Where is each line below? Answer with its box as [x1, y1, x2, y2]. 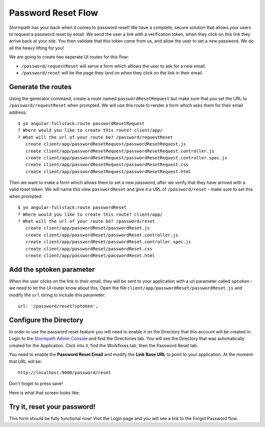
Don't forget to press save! [9, 380, 63, 387]
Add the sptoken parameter [9, 265, 95, 274]
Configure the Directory [9, 316, 83, 324]
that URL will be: [9, 358, 42, 364]
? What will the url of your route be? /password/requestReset [18, 134, 173, 140]
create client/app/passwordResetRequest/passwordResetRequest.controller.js [25, 148, 214, 154]
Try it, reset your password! [9, 402, 96, 411]
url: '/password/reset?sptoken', [18, 303, 98, 309]
